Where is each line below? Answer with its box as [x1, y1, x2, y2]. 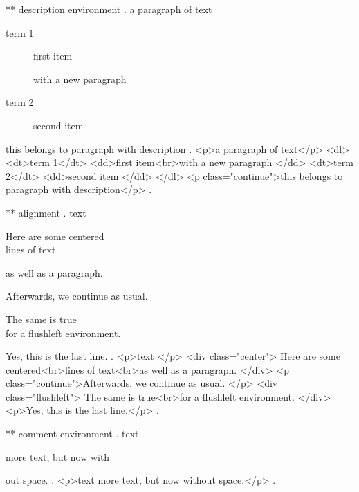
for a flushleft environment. [6, 325, 121, 340]
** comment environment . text [6, 426, 139, 441]
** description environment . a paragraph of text [6, 2, 212, 16]
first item [33, 48, 73, 63]
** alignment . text [6, 205, 86, 219]
